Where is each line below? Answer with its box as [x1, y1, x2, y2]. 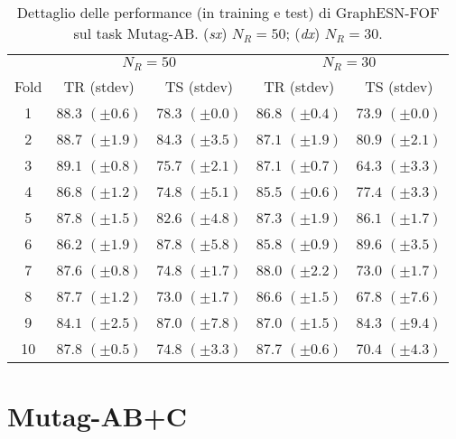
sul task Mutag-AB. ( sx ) [73, 23, 228, 43]
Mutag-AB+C [7, 397, 187, 434]
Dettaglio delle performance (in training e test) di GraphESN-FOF [16, 2, 440, 23]
